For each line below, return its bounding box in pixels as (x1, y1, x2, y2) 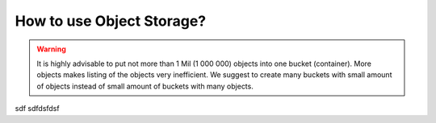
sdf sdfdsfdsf (15, 104, 60, 113)
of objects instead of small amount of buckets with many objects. (36, 81, 254, 91)
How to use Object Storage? (15, 12, 206, 30)
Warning (36, 44, 66, 54)
